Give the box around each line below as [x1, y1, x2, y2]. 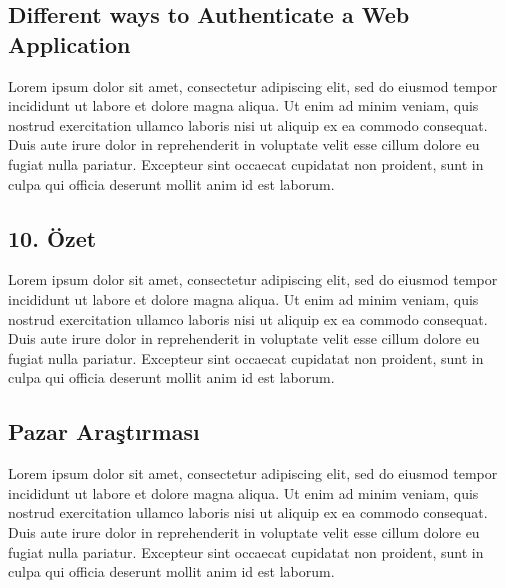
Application [8, 28, 131, 59]
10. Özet [8, 222, 97, 253]
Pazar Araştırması [8, 416, 200, 447]
